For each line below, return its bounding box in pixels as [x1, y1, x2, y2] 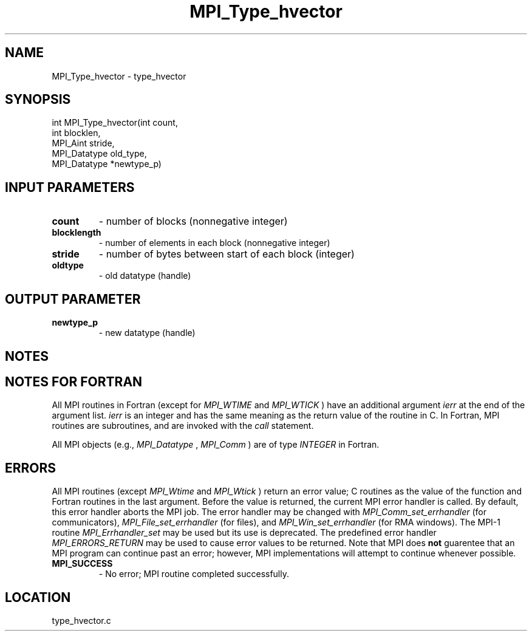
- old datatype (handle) [98, 270, 191, 281]
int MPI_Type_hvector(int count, [52, 117, 178, 128]
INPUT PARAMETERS [5, 179, 135, 195]
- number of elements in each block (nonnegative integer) [98, 238, 330, 248]
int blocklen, [52, 128, 101, 138]
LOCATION [5, 589, 71, 605]
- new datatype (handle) [98, 327, 196, 338]
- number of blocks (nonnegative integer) [98, 215, 288, 228]
